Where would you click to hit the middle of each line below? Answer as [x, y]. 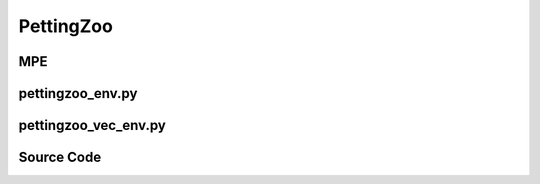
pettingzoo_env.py [78, 93]
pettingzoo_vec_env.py [92, 125]
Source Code [60, 157]
